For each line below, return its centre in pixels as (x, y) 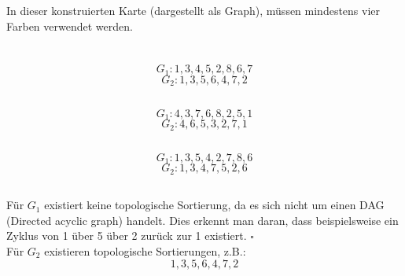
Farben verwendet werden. (70, 26)
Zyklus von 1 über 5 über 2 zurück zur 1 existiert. (127, 236)
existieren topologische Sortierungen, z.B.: (145, 250)
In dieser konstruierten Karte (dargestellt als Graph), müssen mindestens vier (193, 10)
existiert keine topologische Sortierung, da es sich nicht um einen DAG (214, 205)
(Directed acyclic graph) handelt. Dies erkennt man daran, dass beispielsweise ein (202, 220)
